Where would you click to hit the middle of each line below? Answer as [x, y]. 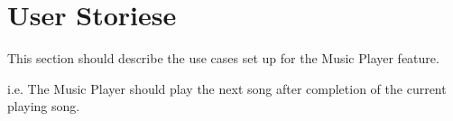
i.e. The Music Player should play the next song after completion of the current [227, 88]
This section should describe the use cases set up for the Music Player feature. [223, 58]
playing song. [44, 106]
